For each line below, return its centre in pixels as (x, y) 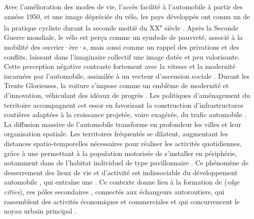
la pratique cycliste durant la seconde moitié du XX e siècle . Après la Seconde (121, 27)
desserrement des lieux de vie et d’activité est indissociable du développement (121, 172)
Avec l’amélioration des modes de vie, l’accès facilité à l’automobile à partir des (123, 6)
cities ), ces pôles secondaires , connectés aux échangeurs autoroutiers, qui (114, 191)
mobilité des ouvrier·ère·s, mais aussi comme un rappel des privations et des (122, 47)
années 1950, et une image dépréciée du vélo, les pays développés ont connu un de (127, 16)
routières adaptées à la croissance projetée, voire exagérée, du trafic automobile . (125, 114)
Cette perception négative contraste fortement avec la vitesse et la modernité (120, 66)
